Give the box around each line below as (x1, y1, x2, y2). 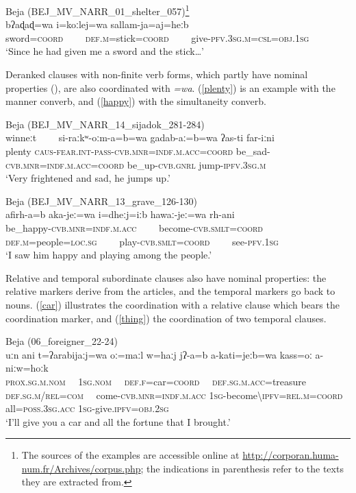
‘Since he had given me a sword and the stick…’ (5, 44, 204, 58)
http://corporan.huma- (242, 448, 339, 462)
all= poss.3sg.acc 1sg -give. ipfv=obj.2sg (5, 401, 169, 416)
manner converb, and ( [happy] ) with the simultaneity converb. (5, 94, 266, 108)
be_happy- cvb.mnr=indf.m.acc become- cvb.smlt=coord (5, 220, 263, 235)
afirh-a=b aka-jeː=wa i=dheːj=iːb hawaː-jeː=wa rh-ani (5, 207, 235, 221)
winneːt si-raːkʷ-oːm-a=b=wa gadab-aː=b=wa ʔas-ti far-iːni (5, 130, 275, 145)
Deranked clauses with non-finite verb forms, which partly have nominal (5, 67, 308, 82)
